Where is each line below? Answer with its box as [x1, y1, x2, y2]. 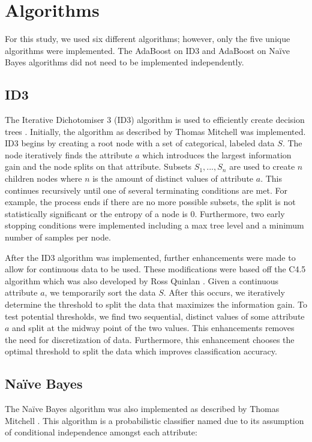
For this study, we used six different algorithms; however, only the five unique [5, 32, 290, 45]
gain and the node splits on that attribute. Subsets [5, 160, 192, 173]
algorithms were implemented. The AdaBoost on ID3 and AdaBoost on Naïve [5, 44, 290, 56]
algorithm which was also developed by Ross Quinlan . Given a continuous [5, 274, 279, 287]
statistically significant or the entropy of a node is [5, 207, 188, 220]
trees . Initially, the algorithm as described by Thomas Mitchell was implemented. [5, 125, 306, 137]
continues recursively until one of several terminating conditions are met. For [5, 184, 287, 196]
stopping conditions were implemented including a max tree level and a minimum [5, 219, 304, 231]
